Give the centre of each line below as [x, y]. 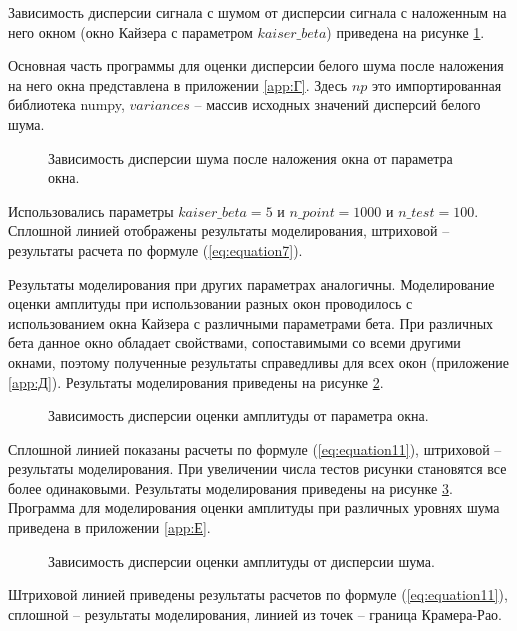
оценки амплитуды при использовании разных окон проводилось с [210, 303]
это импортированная [437, 84]
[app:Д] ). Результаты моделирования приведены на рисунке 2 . [196, 381]
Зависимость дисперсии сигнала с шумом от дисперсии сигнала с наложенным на [257, 12]
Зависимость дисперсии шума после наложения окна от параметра [250, 157]
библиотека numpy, [66, 104]
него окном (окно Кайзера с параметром [130, 31]
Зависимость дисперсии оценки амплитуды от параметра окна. [238, 415]
